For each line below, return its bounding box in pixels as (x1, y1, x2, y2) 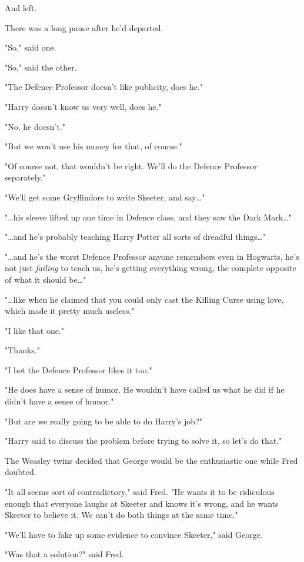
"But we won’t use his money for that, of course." (5, 140, 182, 152)
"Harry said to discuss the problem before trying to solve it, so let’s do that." (5, 434, 282, 447)
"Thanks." (5, 344, 40, 356)
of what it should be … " (5, 273, 86, 285)
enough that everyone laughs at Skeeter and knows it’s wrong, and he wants (5, 497, 279, 509)
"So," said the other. (5, 61, 77, 73)
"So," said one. (5, 41, 56, 53)
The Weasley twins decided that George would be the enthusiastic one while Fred (5, 454, 298, 466)
